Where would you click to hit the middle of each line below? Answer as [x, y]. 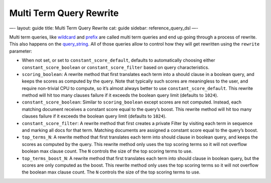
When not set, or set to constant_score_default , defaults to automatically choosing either [118, 60]
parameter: [21, 51]
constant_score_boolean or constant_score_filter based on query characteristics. [115, 67]
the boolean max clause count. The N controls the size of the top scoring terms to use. [111, 172]
